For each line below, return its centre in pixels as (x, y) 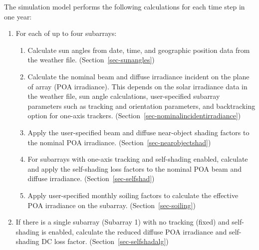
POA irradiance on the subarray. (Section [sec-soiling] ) (112, 205)
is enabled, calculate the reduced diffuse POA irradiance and (134, 231)
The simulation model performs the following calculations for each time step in (125, 6)
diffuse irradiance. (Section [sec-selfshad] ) (91, 178)
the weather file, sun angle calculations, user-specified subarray (124, 96)
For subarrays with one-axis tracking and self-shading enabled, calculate (138, 159)
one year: (18, 16)
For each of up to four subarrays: (66, 33)
